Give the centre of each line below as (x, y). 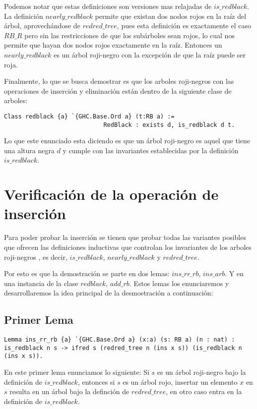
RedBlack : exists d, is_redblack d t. (169, 125)
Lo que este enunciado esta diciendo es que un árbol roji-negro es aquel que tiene (127, 141)
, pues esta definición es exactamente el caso (184, 26)
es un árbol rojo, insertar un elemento (180, 381)
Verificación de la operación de (111, 194)
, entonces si (96, 381)
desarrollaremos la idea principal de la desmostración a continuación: (109, 293)
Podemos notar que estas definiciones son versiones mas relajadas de (108, 6)
